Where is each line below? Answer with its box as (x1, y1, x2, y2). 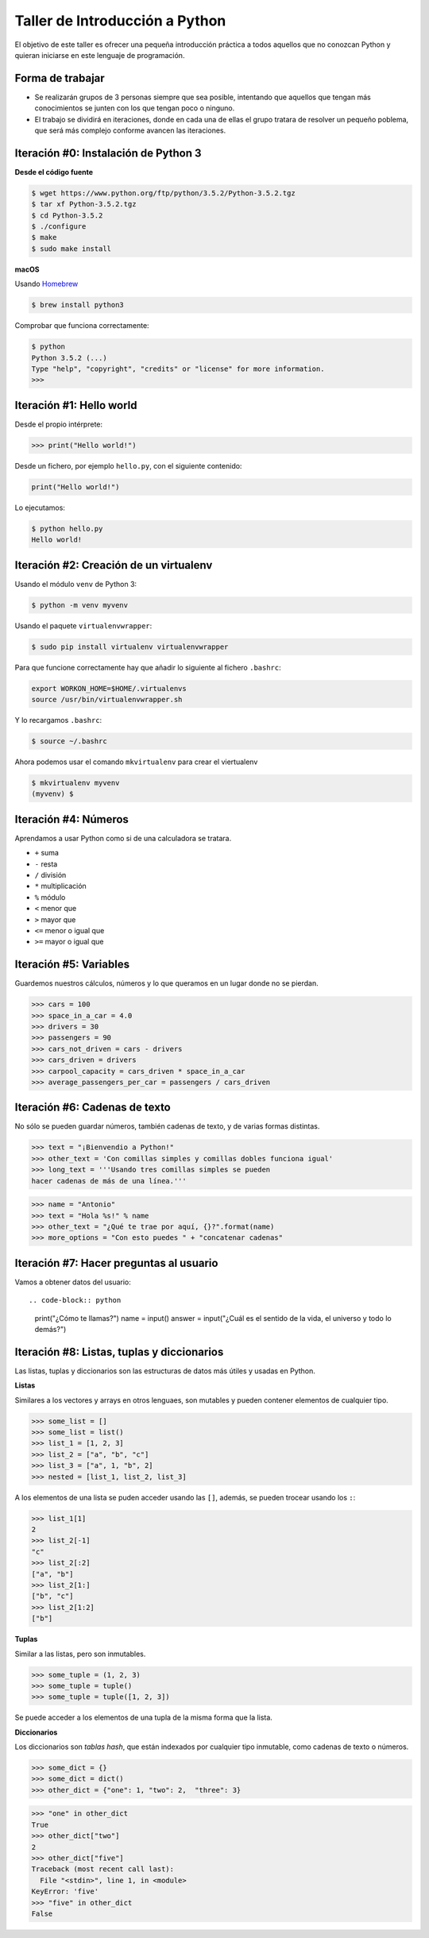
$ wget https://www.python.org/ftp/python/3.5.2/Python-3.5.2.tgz (31, 188, 296, 198)
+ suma (34, 848, 60, 858)
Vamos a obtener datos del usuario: (14, 1277, 131, 1287)
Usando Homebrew (14, 279, 79, 289)
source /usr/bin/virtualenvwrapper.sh (31, 695, 183, 704)
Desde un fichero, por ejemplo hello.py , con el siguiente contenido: (14, 461, 242, 470)
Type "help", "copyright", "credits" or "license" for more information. (31, 364, 325, 373)
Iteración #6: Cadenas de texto (14, 1101, 171, 1114)
